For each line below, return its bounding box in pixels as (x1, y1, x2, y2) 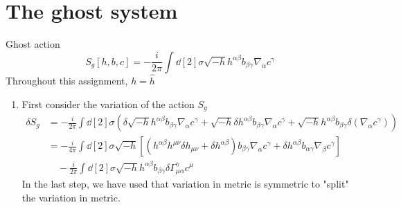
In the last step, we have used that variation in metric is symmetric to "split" (21, 177, 349, 191)
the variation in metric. (21, 190, 121, 204)
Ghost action (6, 37, 60, 51)
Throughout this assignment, (6, 73, 128, 87)
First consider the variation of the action (21, 96, 195, 111)
